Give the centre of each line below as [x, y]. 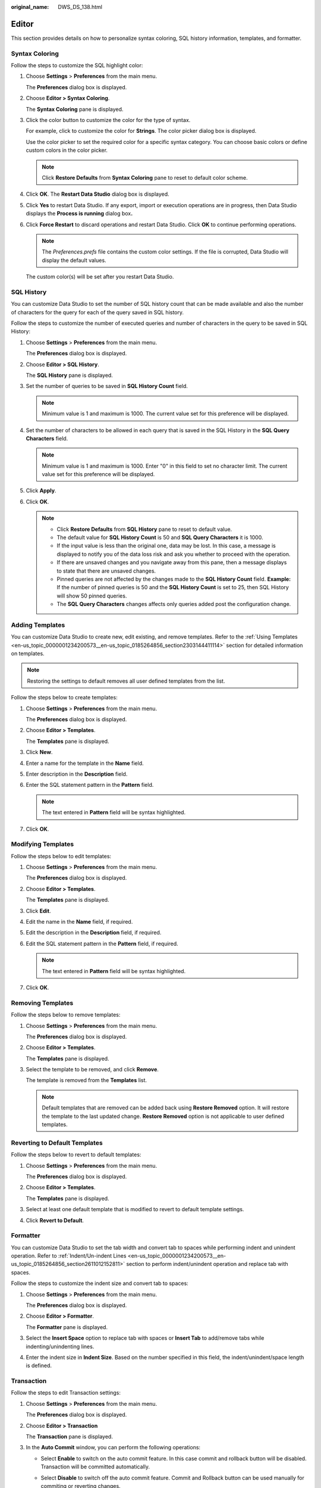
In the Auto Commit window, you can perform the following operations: [113, 1448]
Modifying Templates [43, 844]
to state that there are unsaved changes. [106, 571]
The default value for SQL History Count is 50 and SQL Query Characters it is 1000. [160, 537]
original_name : [30, 7]
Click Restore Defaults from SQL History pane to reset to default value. [144, 529]
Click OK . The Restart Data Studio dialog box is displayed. [97, 194]
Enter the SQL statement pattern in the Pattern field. [90, 785]
